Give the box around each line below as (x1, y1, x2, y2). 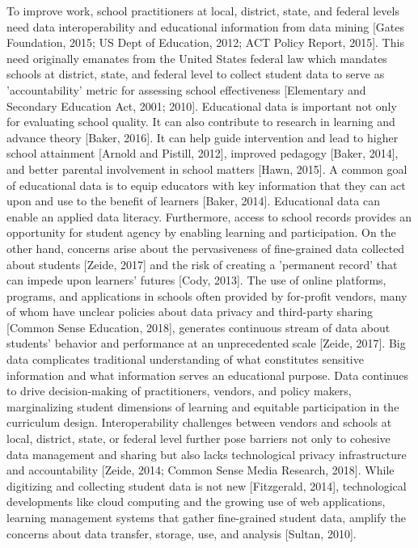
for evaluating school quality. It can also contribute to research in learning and (6, 113, 395, 130)
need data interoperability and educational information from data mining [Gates (6, 18, 404, 35)
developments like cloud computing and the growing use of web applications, (6, 493, 386, 510)
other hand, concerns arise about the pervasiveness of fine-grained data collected (6, 239, 405, 256)
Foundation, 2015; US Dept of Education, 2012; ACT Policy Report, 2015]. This (6, 34, 404, 51)
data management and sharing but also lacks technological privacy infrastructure (6, 445, 407, 462)
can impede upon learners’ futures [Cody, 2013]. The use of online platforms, (6, 272, 386, 289)
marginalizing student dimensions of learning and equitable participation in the (6, 398, 399, 415)
